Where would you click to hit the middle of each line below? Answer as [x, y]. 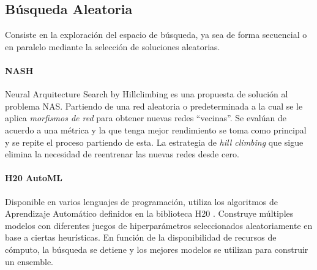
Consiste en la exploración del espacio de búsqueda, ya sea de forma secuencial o [156, 35]
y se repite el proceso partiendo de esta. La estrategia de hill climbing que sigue [154, 142]
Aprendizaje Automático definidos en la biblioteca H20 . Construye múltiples [149, 213]
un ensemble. [29, 261]
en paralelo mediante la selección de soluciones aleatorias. [113, 46]
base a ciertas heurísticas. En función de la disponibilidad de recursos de [141, 237]
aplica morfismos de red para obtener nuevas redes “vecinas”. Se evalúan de [146, 118]
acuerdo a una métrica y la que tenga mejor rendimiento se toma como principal [156, 129]
